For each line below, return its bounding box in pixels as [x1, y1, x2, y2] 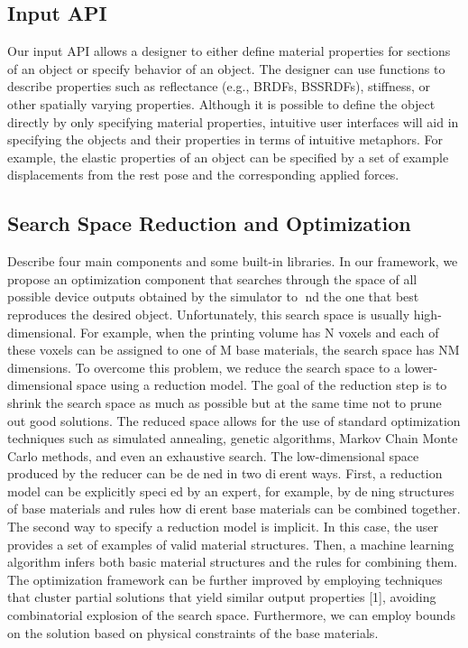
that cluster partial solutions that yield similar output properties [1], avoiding [7, 588, 436, 606]
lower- [404, 357, 438, 376]
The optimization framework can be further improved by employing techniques [7, 569, 443, 588]
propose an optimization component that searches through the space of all [7, 269, 418, 288]
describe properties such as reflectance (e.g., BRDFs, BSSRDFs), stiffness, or [7, 77, 431, 96]
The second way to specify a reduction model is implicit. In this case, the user [7, 517, 439, 536]
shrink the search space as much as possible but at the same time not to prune [7, 393, 442, 412]
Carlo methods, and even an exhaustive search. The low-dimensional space [7, 446, 419, 465]
